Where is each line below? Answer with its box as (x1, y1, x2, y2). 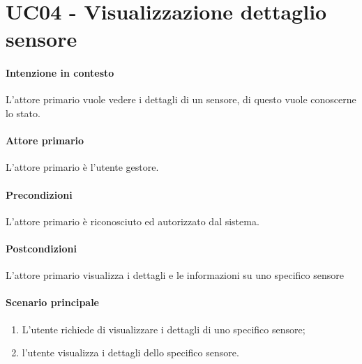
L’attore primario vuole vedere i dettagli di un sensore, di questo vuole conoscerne (6, 92, 356, 107)
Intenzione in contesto (6, 66, 114, 80)
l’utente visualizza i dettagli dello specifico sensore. (22, 345, 239, 360)
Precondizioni (6, 187, 73, 202)
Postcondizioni (6, 241, 77, 255)
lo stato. (6, 105, 40, 120)
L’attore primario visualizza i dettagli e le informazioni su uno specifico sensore (6, 268, 344, 282)
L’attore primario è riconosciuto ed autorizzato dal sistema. (6, 213, 259, 228)
